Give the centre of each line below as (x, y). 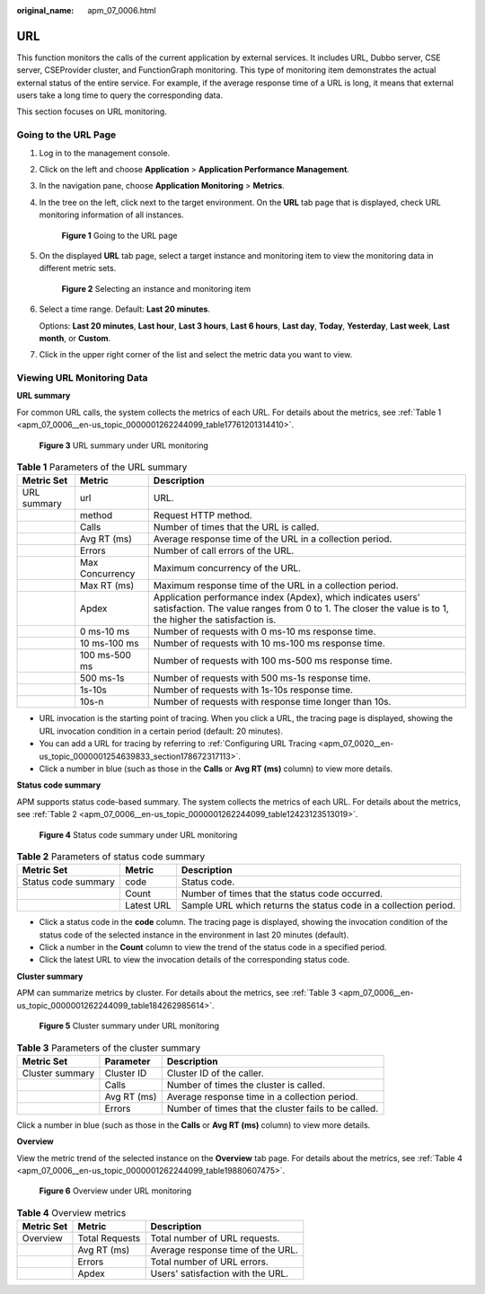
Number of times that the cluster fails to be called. (273, 1108)
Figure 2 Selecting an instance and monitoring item (156, 288)
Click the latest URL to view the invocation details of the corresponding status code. (194, 960)
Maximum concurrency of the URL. (227, 568)
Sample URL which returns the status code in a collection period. (318, 905)
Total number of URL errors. (209, 1262)
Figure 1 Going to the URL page (119, 235)
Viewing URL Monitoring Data (82, 378)
